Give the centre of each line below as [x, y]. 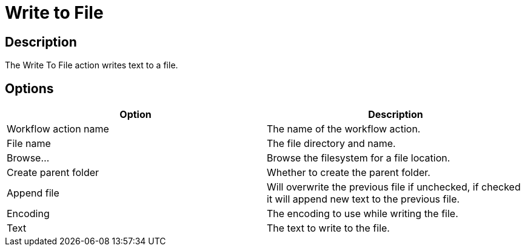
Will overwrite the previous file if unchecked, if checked [394, 187]
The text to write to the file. [328, 228]
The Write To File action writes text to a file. [92, 65]
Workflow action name [58, 129]
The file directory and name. [331, 144]
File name [29, 144]
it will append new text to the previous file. [363, 199]
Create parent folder [53, 173]
